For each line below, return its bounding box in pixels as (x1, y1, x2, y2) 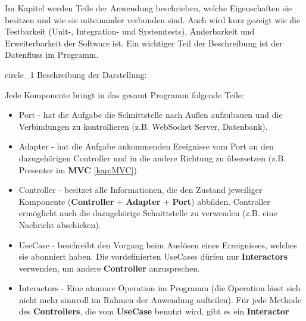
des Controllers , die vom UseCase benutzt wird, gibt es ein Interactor (18, 305, 289, 317)
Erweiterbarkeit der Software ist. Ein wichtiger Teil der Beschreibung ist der (5, 36, 283, 49)
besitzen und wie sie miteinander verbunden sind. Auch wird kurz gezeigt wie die (5, 13, 301, 26)
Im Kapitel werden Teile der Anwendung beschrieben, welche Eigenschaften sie (5, 2, 292, 14)
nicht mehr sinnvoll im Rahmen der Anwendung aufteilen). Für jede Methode (18, 293, 302, 306)
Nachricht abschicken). (18, 218, 101, 230)
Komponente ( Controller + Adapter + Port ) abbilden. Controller (18, 195, 270, 207)
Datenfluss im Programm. (5, 48, 99, 61)
